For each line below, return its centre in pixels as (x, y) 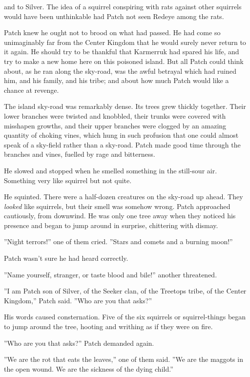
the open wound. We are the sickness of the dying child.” (89, 368)
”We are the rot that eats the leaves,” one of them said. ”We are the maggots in (124, 359)
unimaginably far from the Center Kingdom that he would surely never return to (125, 42)
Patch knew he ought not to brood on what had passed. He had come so (112, 32)
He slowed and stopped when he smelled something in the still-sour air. (111, 170)
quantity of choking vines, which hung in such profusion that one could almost (121, 135)
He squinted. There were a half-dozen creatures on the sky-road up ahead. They (124, 197)
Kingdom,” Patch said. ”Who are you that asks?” (78, 300)
